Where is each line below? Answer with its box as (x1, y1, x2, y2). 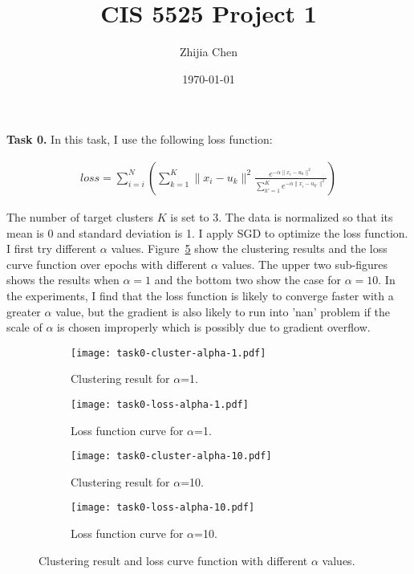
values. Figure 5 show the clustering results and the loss (111, 240, 388, 257)
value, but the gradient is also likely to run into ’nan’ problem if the (55, 303, 390, 320)
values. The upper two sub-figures (221, 255, 388, 272)
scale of (6, 319, 43, 336)
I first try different (6, 240, 97, 257)
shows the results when (6, 271, 120, 288)
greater (6, 303, 41, 320)
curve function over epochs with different (6, 255, 208, 272)
